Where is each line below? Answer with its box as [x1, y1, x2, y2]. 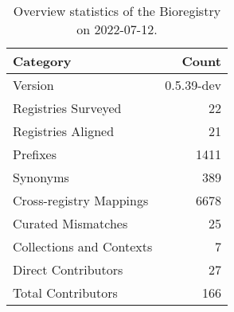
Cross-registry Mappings [13, 191, 149, 209]
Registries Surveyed [13, 99, 122, 117]
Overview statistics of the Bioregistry [13, 2, 221, 20]
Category [13, 52, 72, 70]
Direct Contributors [13, 260, 123, 279]
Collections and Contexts [13, 237, 153, 255]
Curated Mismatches [13, 214, 128, 232]
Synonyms [13, 168, 69, 186]
